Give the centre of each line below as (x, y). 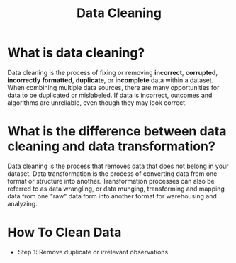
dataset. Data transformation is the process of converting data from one (112, 173)
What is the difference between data (117, 131)
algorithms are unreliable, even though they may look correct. (97, 102)
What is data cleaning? (76, 53)
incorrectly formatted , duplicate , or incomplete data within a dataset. (111, 80)
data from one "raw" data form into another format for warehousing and (112, 196)
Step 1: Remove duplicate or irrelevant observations (93, 252)
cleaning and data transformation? (112, 146)
